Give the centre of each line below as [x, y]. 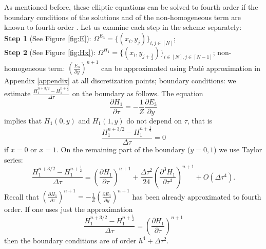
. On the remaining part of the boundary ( [123, 149]
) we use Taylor [238, 149]
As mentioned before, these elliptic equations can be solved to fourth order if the [131, 7]
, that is [200, 121]
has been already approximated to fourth [197, 196]
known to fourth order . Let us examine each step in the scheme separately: [123, 27]
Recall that [22, 196]
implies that [23, 121]
